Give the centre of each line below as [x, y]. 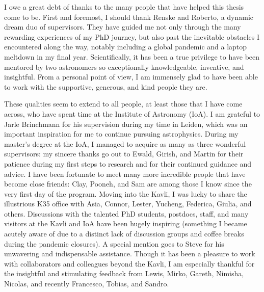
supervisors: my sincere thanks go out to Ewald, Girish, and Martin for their [124, 154]
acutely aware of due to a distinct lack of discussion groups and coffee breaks [124, 234]
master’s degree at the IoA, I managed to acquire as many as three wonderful [125, 143]
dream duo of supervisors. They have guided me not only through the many [123, 27]
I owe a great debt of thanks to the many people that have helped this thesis [124, 7]
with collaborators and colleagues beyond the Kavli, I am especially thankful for [129, 263]
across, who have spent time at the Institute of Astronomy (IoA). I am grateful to [132, 113]
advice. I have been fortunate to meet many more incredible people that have [125, 174]
